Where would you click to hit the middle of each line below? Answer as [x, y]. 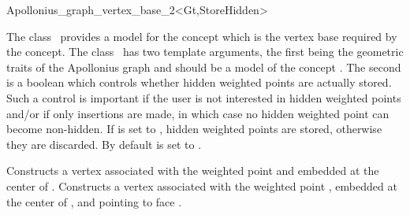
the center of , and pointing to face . [94, 201]
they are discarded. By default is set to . [104, 144]
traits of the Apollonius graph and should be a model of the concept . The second [204, 67]
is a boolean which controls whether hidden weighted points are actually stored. [199, 82]
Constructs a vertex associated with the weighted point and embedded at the [193, 171]
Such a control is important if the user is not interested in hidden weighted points [204, 97]
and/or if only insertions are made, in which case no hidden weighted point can [198, 113]
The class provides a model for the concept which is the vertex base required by [202, 36]
